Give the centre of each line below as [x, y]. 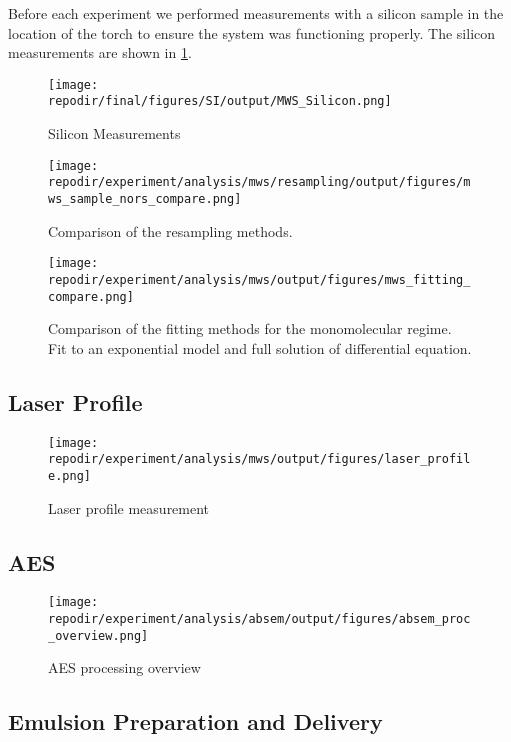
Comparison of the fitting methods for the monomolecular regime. [250, 328]
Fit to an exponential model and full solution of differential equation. [260, 347]
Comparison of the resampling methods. [170, 230]
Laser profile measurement [129, 507]
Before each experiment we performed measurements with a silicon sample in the [256, 13]
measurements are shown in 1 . [100, 52]
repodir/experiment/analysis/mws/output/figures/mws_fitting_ [259, 279]
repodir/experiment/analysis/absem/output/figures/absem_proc [259, 619]
